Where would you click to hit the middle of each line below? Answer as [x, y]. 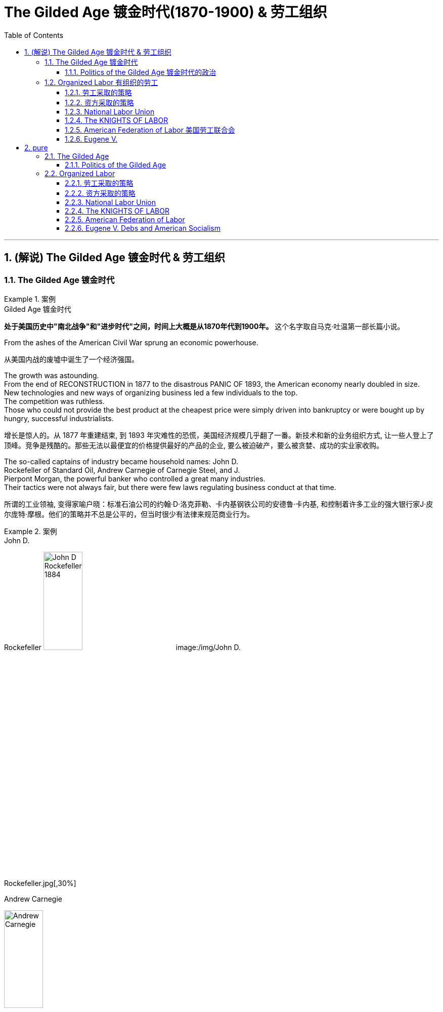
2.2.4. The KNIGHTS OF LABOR [117, 211]
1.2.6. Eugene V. [91, 139]
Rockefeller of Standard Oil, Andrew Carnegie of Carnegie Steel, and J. [122, 470]
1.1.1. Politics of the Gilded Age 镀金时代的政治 [141, 72]
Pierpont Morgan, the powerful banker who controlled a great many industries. [135, 478]
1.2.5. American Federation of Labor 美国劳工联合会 [150, 130]
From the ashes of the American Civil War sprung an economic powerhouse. [131, 342]
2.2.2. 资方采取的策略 [100, 193]
